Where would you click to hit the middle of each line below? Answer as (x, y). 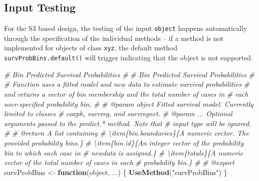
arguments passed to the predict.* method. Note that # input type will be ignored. (128, 123)
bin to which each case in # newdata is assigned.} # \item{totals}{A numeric (124, 152)
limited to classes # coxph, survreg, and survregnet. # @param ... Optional (118, 113)
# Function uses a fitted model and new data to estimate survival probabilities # (127, 84)
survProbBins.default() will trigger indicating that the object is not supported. (129, 58)
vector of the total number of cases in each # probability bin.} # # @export (119, 162)
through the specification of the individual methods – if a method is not (114, 38)
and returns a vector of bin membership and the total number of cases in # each (126, 93)
